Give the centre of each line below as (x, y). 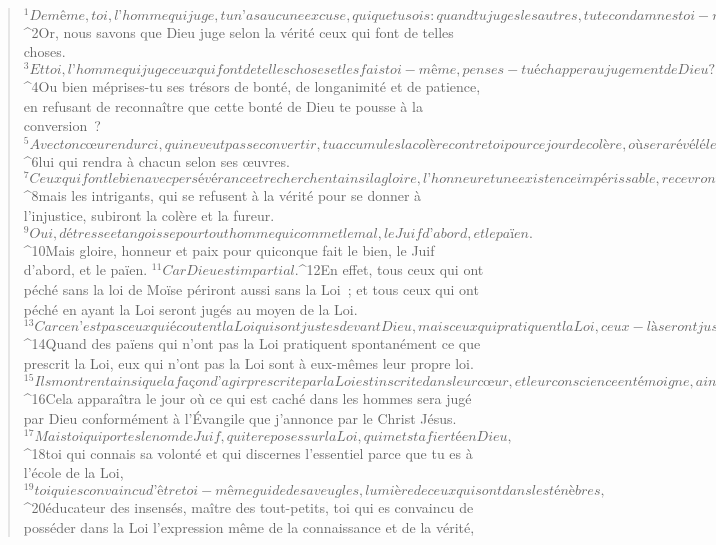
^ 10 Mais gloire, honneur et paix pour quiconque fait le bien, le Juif (229, 249)
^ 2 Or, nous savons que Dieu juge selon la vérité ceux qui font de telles (238, 31)
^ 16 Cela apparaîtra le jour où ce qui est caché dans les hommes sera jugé (247, 398)
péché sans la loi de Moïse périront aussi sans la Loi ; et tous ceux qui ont (251, 288)
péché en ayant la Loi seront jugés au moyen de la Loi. (190, 308)
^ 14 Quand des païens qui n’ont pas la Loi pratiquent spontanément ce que (252, 343)
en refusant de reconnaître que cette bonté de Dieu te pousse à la (223, 105)
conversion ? (62, 125)
